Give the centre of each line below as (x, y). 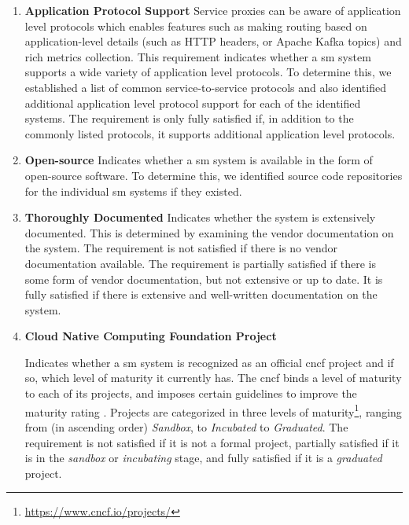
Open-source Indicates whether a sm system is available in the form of (199, 160)
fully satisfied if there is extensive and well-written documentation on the (201, 294)
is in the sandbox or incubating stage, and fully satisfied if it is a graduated (203, 458)
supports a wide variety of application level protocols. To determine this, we (208, 72)
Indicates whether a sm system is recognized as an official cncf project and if (209, 362)
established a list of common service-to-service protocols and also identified (205, 87)
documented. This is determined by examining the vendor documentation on (209, 232)
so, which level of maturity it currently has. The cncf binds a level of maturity (213, 378)
